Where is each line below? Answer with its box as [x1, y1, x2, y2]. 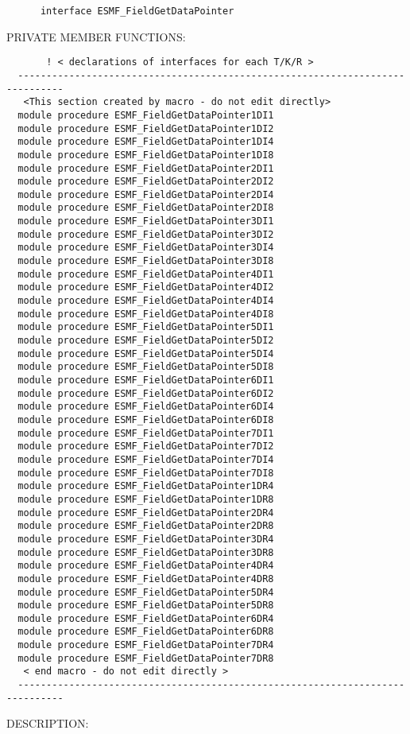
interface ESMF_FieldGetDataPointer [40, 6, 234, 17]
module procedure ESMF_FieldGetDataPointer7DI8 [17, 467, 274, 479]
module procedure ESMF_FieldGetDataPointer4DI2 [17, 282, 274, 293]
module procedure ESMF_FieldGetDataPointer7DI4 [17, 453, 274, 465]
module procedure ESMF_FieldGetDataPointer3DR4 [17, 533, 274, 545]
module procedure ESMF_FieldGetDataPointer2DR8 [17, 520, 274, 532]
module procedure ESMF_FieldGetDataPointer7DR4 [17, 639, 274, 651]
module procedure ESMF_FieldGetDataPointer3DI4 [17, 242, 274, 254]
